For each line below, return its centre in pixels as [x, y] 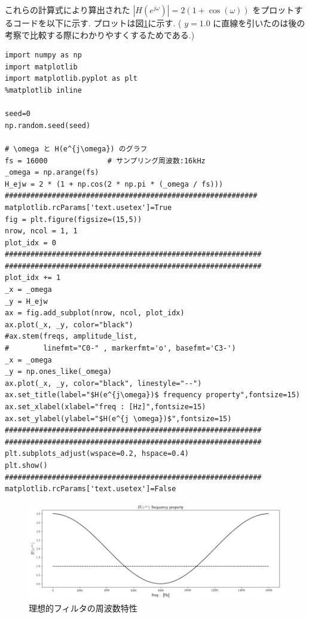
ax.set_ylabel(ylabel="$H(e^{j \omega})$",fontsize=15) [118, 418]
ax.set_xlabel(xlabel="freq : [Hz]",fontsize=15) [105, 407]
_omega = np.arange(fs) [52, 173]
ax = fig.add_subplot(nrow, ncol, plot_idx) [95, 313]
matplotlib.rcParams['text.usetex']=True [88, 207]
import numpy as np [43, 55]
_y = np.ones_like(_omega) [58, 372]
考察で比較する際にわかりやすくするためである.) [100, 34]
